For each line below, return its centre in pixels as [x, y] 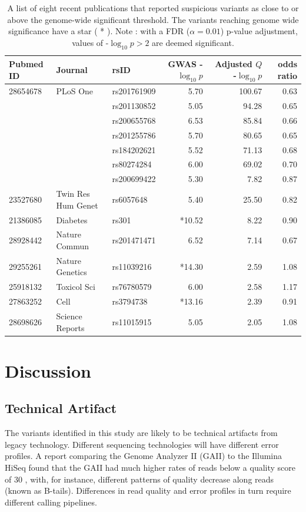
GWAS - [185, 63]
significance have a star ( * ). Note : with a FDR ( [99, 31]
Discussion [48, 370]
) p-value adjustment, [259, 31]
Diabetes [72, 219]
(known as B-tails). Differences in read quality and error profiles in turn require [148, 490]
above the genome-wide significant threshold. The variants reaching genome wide [153, 19]
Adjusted [234, 63]
